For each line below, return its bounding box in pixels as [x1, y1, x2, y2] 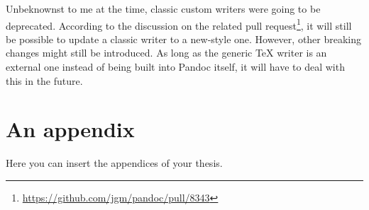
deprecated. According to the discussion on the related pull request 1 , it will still [6, 16, 352, 33]
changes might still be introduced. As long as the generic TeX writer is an [6, 45, 327, 60]
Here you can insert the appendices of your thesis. [6, 156, 223, 170]
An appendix [6, 115, 135, 144]
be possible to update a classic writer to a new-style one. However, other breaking [6, 31, 362, 46]
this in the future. [6, 73, 83, 88]
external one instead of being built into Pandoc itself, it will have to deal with [6, 59, 345, 74]
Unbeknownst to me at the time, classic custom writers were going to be [6, 1, 321, 16]
